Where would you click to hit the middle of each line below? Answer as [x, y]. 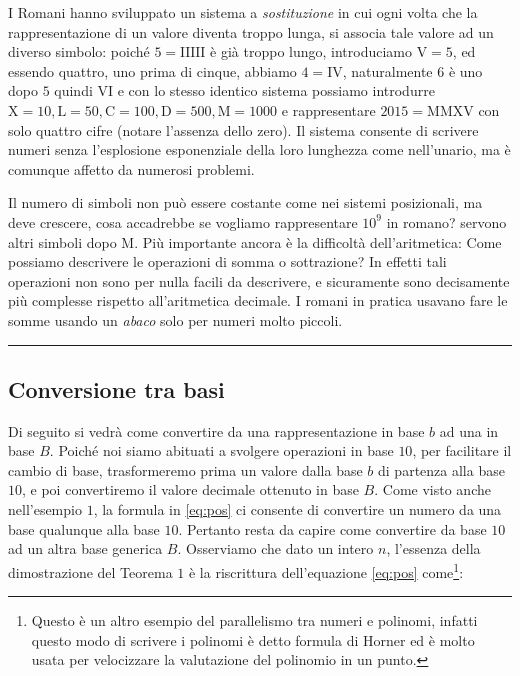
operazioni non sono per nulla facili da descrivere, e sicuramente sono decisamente [259, 280]
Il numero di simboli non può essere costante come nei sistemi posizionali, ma [245, 202]
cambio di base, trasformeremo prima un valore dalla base [185, 469]
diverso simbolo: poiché [79, 51]
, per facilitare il [462, 450]
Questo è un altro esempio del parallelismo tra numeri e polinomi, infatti [254, 620]
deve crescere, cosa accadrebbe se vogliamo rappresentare [183, 221]
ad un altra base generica [85, 548]
